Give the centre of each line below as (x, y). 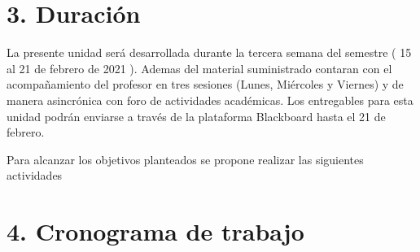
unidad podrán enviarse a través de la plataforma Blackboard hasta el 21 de (196, 116)
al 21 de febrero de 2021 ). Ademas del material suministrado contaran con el (199, 68)
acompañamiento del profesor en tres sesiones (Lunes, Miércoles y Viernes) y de (205, 84)
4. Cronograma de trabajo (155, 231)
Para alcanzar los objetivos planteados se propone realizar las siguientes (185, 159)
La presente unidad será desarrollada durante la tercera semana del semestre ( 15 (209, 52)
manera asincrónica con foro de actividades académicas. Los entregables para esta (210, 100)
